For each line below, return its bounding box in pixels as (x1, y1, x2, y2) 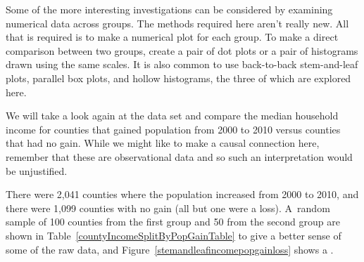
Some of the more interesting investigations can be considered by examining (6, 2, 333, 16)
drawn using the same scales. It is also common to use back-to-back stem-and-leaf (6, 57, 358, 72)
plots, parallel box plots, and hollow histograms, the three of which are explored (6, 70, 351, 85)
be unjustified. (6, 163, 68, 178)
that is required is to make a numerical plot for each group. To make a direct (6, 30, 339, 44)
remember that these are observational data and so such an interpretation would (6, 149, 353, 164)
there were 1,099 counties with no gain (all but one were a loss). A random (6, 200, 330, 215)
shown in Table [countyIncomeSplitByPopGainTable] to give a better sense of (6, 228, 341, 242)
